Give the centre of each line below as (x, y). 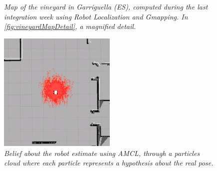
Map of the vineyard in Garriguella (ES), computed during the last (106, 6)
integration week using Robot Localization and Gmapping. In (96, 16)
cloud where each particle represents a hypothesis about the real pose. (109, 163)
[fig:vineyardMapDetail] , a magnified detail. (70, 26)
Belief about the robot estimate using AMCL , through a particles (102, 153)
